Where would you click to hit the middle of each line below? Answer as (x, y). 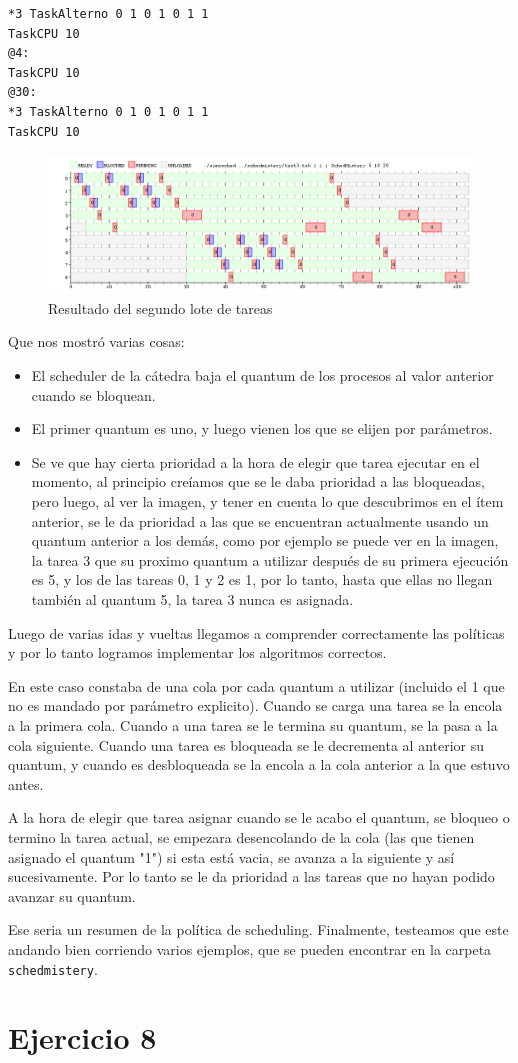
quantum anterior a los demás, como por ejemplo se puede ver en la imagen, (265, 540)
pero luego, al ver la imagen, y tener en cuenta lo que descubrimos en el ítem (267, 501)
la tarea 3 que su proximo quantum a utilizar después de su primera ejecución (270, 559)
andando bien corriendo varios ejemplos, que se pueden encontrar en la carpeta (250, 948)
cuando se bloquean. (93, 394)
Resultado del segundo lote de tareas (160, 307)
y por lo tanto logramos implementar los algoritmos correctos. (197, 652)
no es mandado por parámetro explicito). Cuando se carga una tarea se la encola (255, 705)
